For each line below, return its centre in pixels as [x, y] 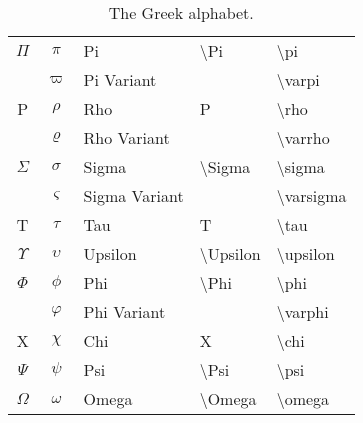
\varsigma [311, 195]
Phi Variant [124, 311]
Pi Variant [120, 79]
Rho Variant [126, 137]
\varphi [302, 311]
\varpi [298, 79]
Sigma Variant [133, 195]
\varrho [303, 137]
